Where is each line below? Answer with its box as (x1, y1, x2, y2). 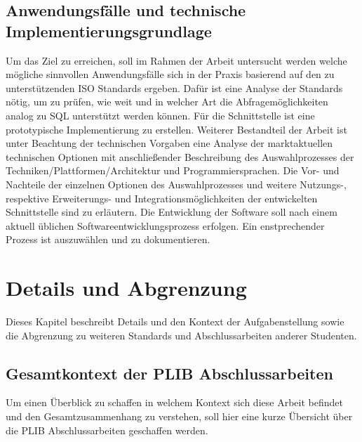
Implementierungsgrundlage (6, 20, 212, 41)
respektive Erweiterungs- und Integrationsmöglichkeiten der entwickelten (6, 190, 318, 205)
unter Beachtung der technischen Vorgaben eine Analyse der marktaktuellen (6, 136, 333, 150)
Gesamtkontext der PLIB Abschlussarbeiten (6, 362, 333, 384)
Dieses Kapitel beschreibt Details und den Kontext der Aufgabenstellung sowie (6, 314, 344, 329)
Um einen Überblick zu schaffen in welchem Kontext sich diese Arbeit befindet (6, 395, 343, 410)
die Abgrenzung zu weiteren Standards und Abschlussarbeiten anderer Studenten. (6, 327, 357, 342)
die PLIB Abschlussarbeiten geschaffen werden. (6, 422, 208, 437)
